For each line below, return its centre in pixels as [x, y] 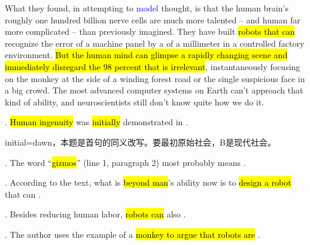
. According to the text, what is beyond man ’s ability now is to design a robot [148, 182]
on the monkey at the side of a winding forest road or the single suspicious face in [155, 78]
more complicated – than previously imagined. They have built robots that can [150, 31]
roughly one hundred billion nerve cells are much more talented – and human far [153, 19]
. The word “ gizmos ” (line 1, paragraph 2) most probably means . [125, 162]
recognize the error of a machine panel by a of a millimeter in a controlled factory [155, 43]
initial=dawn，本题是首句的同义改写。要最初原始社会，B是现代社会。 [140, 142]
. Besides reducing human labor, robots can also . [95, 214]
